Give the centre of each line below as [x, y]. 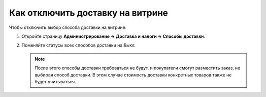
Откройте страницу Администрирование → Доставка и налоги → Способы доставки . [113, 36]
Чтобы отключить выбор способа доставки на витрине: [68, 27]
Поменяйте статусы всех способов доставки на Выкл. [79, 45]
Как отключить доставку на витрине [89, 13]
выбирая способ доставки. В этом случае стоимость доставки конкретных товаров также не [133, 75]
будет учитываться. [55, 81]
